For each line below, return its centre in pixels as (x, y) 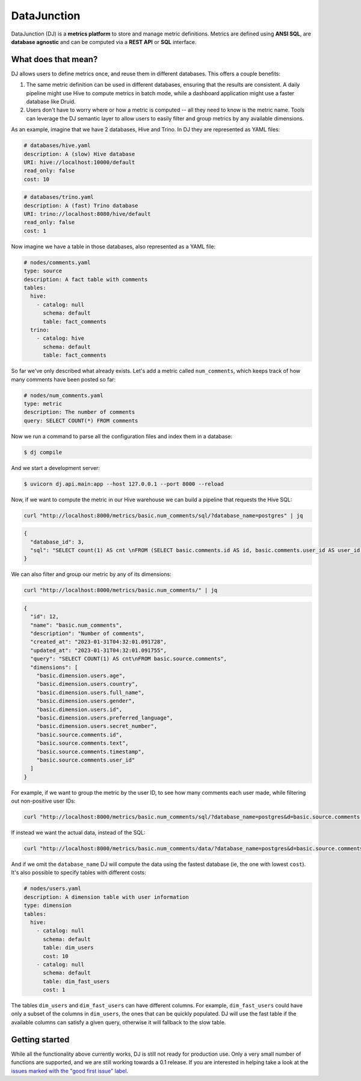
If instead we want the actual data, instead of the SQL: (78, 833)
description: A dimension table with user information (106, 897)
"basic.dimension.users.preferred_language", (105, 718)
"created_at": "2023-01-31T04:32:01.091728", (98, 642)
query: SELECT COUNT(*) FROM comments (81, 421)
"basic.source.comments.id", (79, 735)
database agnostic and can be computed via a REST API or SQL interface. (104, 42)
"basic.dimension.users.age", (81, 676)
